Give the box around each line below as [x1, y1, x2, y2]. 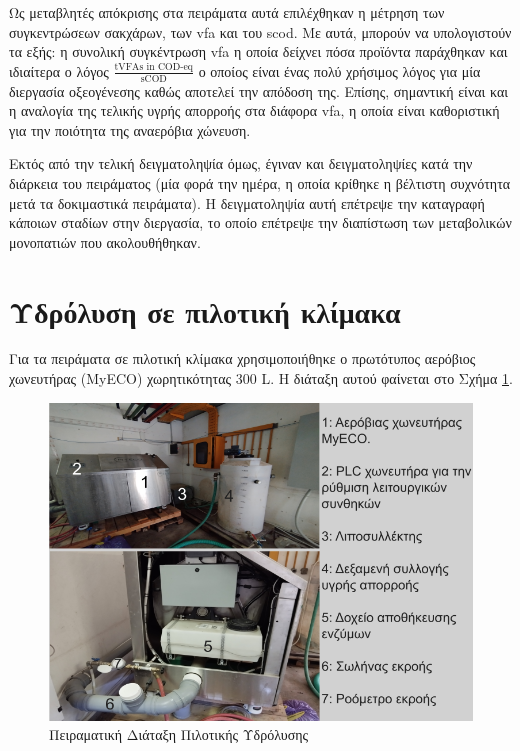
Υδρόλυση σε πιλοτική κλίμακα [9, 290, 401, 331]
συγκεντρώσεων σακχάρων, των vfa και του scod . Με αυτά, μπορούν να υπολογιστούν [9, 21, 512, 42]
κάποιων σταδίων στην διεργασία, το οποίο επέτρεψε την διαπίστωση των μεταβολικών [9, 212, 512, 233]
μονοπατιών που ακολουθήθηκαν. [9, 231, 201, 252]
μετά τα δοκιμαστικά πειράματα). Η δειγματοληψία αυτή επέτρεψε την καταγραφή [9, 192, 485, 213]
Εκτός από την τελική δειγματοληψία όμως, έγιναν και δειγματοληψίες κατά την [9, 153, 473, 174]
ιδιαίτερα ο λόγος [9, 60, 109, 81]
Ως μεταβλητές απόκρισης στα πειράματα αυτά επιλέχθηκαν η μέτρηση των [9, 2, 445, 22]
